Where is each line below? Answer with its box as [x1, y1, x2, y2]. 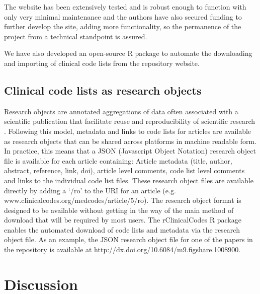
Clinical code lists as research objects [4, 82, 202, 98]
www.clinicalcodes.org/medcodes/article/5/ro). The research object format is [4, 195, 241, 205]
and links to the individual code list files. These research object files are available [4, 175, 254, 185]
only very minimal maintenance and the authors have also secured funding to [4, 11, 242, 22]
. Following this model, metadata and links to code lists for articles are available [4, 125, 251, 136]
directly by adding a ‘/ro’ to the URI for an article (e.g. [4, 185, 176, 195]
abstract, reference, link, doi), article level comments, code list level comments [4, 165, 245, 176]
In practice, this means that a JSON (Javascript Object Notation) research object [4, 145, 256, 156]
